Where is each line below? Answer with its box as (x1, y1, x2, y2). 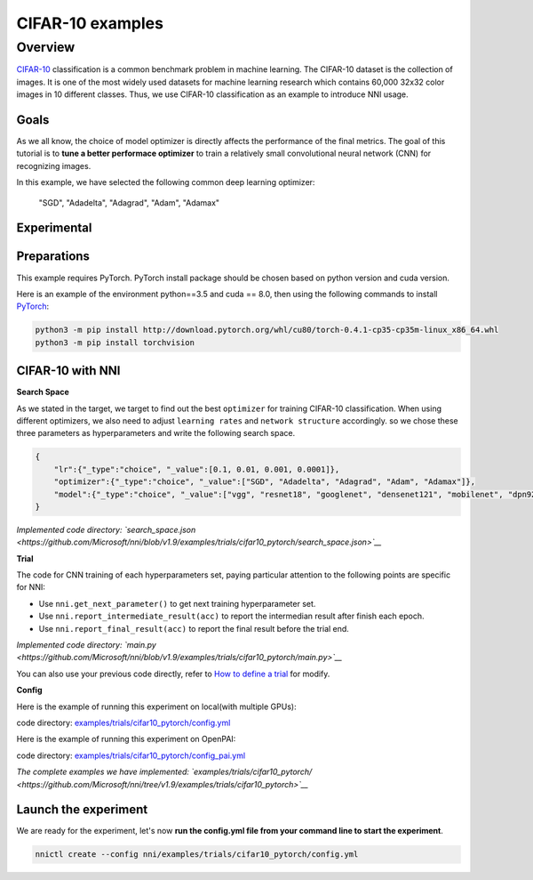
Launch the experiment (16, 802, 148, 818)
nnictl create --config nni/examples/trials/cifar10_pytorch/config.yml (35, 850, 359, 860)
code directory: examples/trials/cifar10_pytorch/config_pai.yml (16, 750, 246, 761)
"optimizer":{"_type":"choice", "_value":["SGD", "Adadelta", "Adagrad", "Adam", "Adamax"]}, (53, 477, 475, 487)
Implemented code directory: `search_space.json (16, 524, 196, 535)
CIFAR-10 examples (16, 13, 164, 33)
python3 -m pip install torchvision (35, 337, 195, 347)
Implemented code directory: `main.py (16, 640, 157, 650)
